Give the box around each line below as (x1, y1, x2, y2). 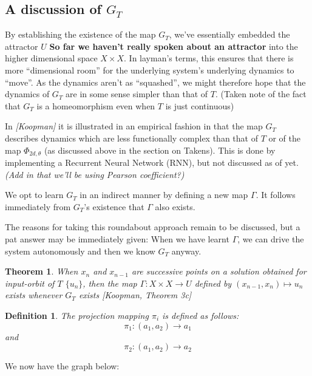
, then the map (83, 276, 137, 289)
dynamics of (5, 87, 50, 100)
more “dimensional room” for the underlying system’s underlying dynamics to (5, 63, 294, 76)
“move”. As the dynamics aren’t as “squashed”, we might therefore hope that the (5, 75, 306, 88)
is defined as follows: (162, 309, 239, 321)
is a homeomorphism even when (36, 99, 155, 112)
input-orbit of (5, 276, 55, 289)
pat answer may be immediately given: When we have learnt (5, 232, 229, 245)
